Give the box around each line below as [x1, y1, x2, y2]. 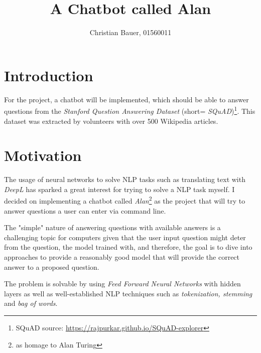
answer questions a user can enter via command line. [4, 205, 166, 216]
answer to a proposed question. [4, 261, 99, 272]
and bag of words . [4, 298, 58, 308]
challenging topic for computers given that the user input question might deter [4, 232, 246, 242]
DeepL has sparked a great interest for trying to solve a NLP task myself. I [4, 184, 235, 194]
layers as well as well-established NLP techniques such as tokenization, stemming [4, 288, 252, 298]
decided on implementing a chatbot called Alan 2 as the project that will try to [4, 194, 245, 206]
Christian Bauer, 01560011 [89, 27, 172, 38]
